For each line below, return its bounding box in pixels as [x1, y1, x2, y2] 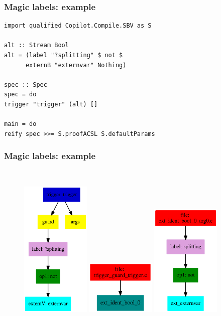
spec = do [4, 91, 37, 98]
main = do [4, 120, 37, 128]
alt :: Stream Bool [4, 42, 69, 49]
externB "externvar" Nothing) [25, 61, 127, 69]
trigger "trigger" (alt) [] [4, 100, 98, 108]
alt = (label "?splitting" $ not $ [4, 52, 123, 59]
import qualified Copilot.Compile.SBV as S [4, 22, 152, 30]
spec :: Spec [4, 81, 47, 88]
